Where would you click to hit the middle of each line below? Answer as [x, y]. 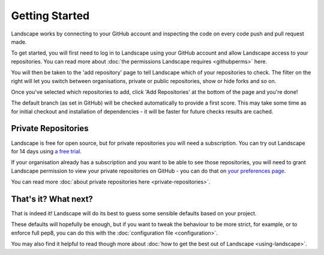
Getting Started [50, 16]
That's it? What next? [52, 199]
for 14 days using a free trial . [46, 151]
